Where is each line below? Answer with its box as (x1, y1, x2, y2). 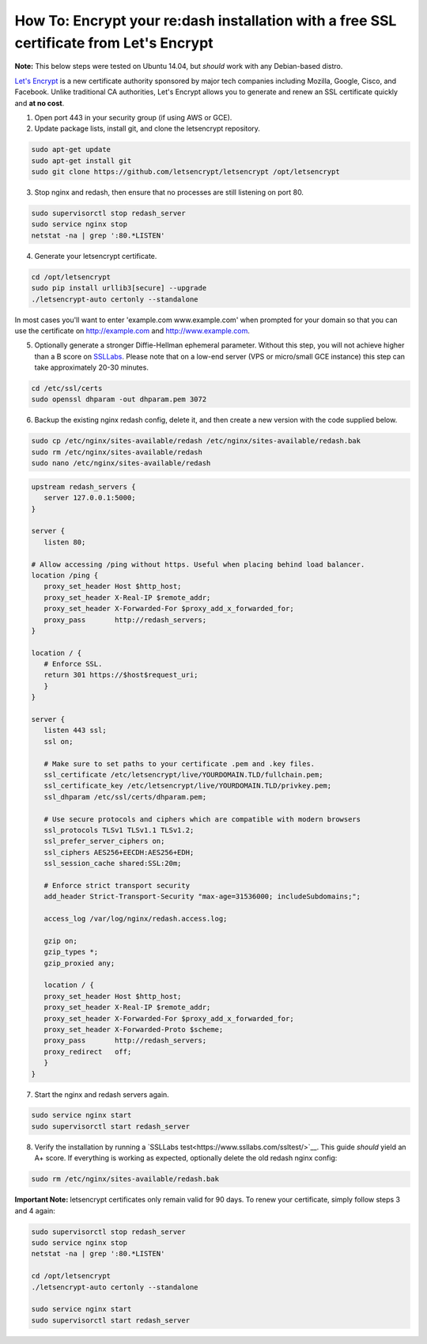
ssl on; (43, 737, 74, 746)
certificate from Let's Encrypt (14, 34, 213, 51)
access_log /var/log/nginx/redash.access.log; (43, 914, 228, 924)
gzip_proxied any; (43, 959, 115, 967)
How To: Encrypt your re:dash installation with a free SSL (14, 12, 397, 29)
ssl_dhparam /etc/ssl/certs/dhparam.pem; (43, 792, 207, 801)
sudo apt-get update (31, 145, 111, 154)
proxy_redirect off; (43, 1047, 132, 1056)
